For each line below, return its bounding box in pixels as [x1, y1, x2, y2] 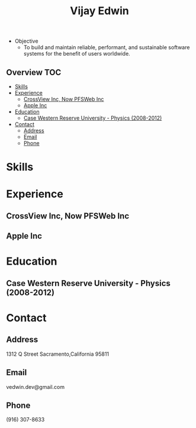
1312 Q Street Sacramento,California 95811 [6, 350, 110, 358]
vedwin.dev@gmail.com [6, 383, 65, 390]
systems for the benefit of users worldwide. [23, 50, 130, 57]
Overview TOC [6, 67, 62, 78]
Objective [14, 37, 38, 45]
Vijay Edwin [70, 4, 129, 18]
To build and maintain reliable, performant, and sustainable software [23, 44, 190, 51]
